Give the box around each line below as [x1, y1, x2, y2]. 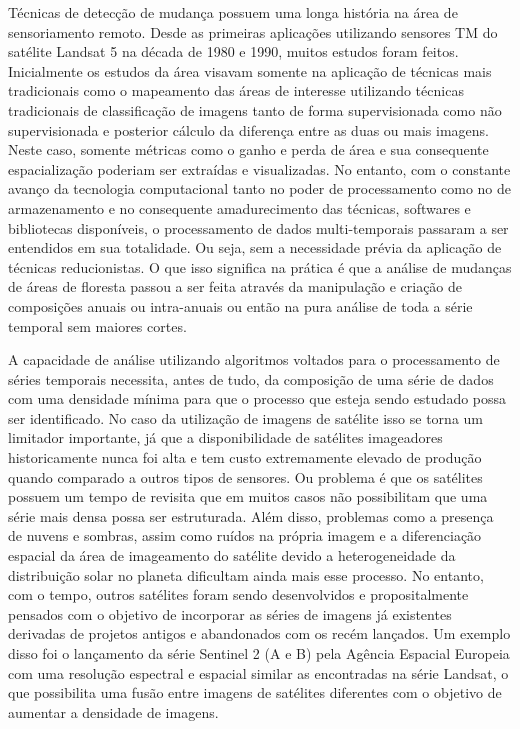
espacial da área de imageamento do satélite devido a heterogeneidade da [8, 545, 456, 566]
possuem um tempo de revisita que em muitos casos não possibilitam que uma [8, 486, 488, 507]
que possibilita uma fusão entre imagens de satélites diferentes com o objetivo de [8, 682, 502, 703]
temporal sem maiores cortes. [8, 315, 187, 336]
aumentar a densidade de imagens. [8, 701, 219, 722]
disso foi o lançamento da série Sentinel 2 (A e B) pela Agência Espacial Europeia [8, 643, 510, 663]
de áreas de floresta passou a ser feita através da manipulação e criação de [8, 276, 463, 297]
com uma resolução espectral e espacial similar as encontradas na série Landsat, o [8, 662, 509, 683]
